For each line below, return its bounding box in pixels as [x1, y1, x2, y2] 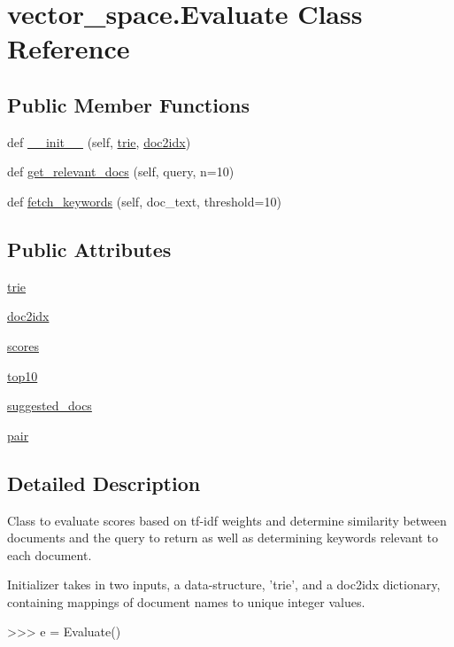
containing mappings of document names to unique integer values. [7, 592, 366, 611]
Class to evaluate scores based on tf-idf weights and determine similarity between [7, 511, 447, 529]
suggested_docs [7, 396, 92, 415]
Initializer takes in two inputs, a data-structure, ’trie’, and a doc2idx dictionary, [7, 575, 441, 594]
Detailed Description [7, 469, 201, 496]
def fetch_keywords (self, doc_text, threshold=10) [7, 191, 281, 210]
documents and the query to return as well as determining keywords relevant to [7, 528, 439, 547]
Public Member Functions [7, 90, 250, 118]
